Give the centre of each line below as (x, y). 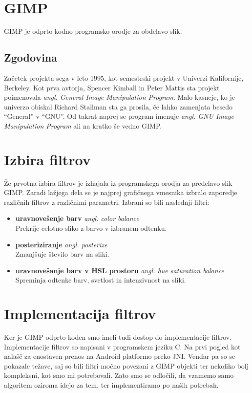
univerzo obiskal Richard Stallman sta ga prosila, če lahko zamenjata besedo (118, 106)
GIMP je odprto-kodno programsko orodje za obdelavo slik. (93, 31)
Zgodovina (31, 57)
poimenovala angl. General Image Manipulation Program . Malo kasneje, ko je (119, 97)
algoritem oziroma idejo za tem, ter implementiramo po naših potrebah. (111, 385)
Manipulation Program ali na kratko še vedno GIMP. (83, 125)
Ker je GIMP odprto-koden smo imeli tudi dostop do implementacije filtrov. (118, 337)
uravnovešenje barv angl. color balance (77, 218)
